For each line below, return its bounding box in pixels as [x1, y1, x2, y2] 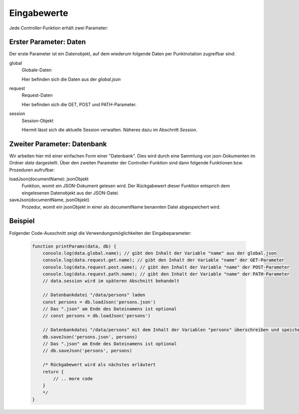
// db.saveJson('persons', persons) [42, 348, 132, 354]
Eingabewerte [9, 7, 68, 18]
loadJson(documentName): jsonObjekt [9, 176, 89, 182]
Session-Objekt [21, 118, 54, 124]
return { [42, 369, 64, 375]
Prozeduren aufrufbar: [9, 167, 55, 173]
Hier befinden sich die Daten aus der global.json [21, 76, 121, 82]
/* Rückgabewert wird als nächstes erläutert [42, 362, 156, 368]
